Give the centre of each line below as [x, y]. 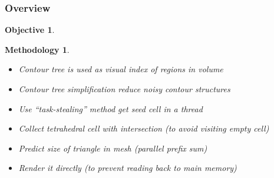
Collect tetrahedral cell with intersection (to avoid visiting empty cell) [144, 128]
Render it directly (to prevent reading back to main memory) [128, 168]
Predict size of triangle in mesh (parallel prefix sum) [113, 148]
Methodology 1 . [37, 49]
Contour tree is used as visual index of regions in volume [121, 69]
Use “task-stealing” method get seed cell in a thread [110, 108]
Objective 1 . [30, 30]
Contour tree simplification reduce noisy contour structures [124, 89]
